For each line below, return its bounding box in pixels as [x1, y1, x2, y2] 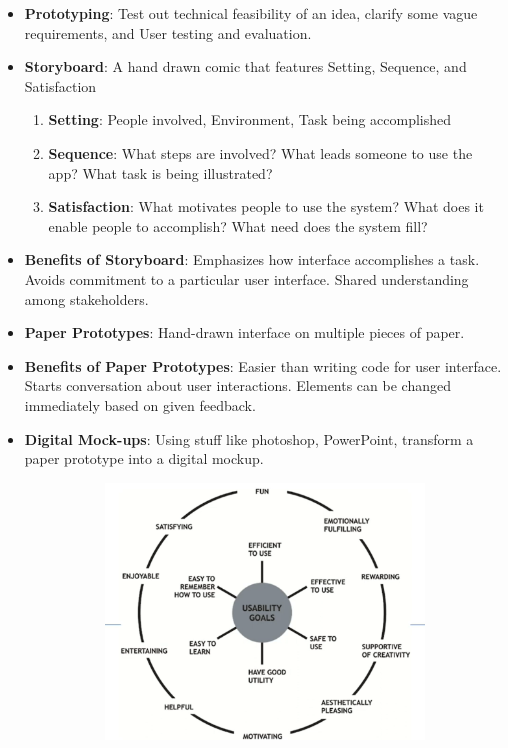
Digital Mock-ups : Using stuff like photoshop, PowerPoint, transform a [24, 428, 474, 449]
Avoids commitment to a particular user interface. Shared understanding [24, 268, 469, 289]
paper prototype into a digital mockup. [24, 448, 264, 469]
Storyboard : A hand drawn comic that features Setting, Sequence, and [24, 56, 467, 77]
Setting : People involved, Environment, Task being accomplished [48, 109, 452, 130]
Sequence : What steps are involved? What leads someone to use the [48, 142, 473, 163]
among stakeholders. [24, 288, 149, 309]
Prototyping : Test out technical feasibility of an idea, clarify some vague [24, 3, 478, 23]
